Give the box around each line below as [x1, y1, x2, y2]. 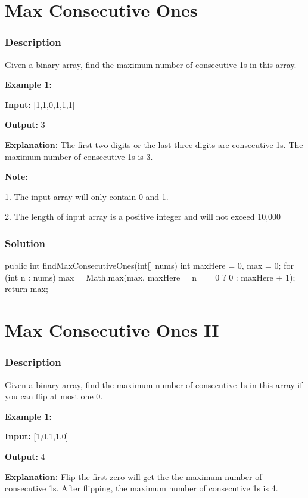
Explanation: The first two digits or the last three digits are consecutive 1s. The [5, 138, 303, 150]
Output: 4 [5, 450, 45, 462]
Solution [5, 235, 45, 250]
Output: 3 [5, 118, 45, 131]
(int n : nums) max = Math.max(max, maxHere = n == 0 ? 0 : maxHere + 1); [5, 270, 295, 283]
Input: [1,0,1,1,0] [5, 430, 69, 442]
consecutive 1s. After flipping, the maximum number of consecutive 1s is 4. [5, 482, 278, 494]
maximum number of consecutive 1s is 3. [5, 150, 153, 162]
